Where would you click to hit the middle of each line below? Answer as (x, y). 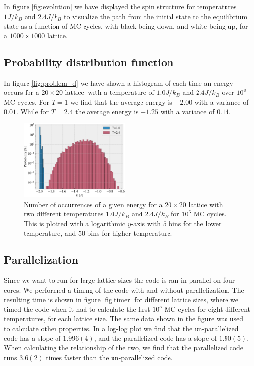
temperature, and (50, 233)
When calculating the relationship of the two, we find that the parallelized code (124, 348)
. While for (32, 111)
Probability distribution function (89, 62)
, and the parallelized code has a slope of (155, 338)
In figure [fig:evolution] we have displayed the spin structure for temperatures (120, 6)
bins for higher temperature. (130, 233)
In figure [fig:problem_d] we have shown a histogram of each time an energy (119, 82)
